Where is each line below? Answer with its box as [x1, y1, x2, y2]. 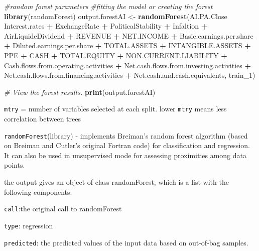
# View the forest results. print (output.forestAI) [4, 86, 156, 97]
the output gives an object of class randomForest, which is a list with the [4, 177, 229, 187]
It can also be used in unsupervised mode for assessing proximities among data [4, 150, 247, 160]
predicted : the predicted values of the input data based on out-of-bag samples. [4, 237, 248, 247]
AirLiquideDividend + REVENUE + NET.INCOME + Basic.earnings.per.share [4, 30, 253, 41]
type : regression [4, 220, 53, 230]
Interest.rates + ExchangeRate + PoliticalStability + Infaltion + [4, 21, 208, 31]
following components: [4, 186, 72, 197]
